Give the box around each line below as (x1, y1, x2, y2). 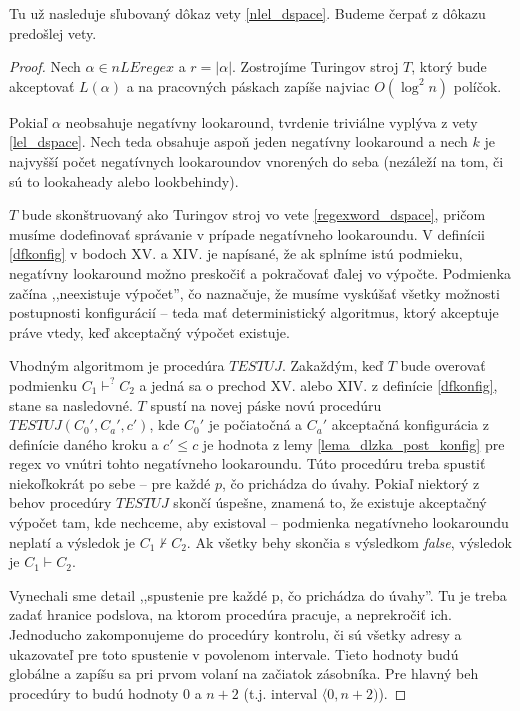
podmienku (9, 374, 78, 395)
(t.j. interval (243, 682, 318, 703)
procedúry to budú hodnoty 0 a (9, 682, 202, 703)
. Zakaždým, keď (281, 355, 384, 376)
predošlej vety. (9, 22, 97, 43)
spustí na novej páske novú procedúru (150, 394, 382, 415)
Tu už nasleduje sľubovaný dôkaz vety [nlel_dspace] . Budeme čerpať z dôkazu (9, 3, 486, 23)
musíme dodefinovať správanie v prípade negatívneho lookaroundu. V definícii (9, 223, 485, 244)
